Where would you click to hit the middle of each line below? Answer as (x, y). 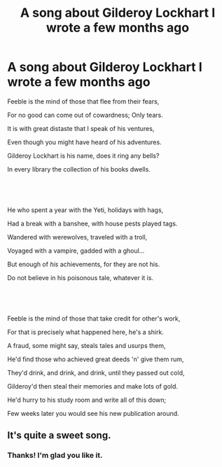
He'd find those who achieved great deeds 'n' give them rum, (96, 359)
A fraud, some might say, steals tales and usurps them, (86, 345)
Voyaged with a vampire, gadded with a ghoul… (76, 251)
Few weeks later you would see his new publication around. (93, 413)
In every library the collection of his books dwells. (79, 169)
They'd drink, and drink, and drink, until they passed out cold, (96, 372)
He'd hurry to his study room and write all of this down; (87, 400)
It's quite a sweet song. (59, 435)
